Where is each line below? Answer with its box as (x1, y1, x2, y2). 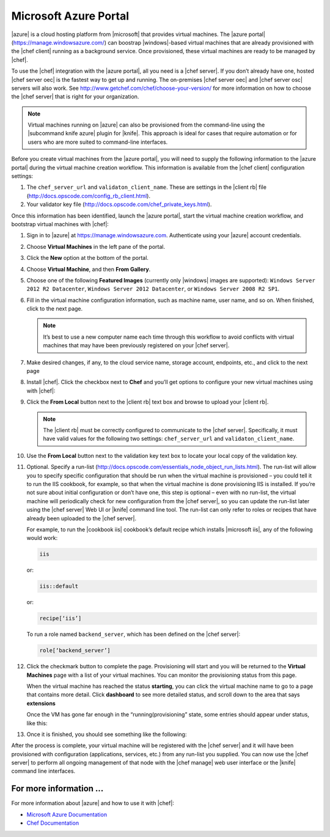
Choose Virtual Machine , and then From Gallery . (26, 265, 151, 273)
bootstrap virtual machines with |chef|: (11, 220, 109, 227)
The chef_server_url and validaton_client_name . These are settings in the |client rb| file (26, 183, 267, 191)
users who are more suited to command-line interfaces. (28, 138, 168, 146)
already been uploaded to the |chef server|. (26, 514, 137, 522)
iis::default (39, 583, 79, 590)
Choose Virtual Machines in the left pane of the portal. (26, 243, 165, 250)
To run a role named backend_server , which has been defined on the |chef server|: (26, 630, 241, 638)
